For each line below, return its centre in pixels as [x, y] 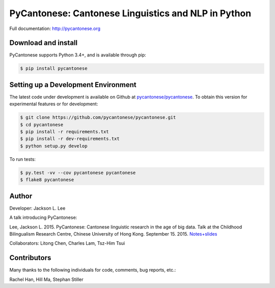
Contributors [30, 258]
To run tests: [22, 159]
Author [21, 196]
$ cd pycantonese [42, 124]
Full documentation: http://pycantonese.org [55, 28]
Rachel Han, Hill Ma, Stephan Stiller [46, 279]
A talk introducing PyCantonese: [43, 218]
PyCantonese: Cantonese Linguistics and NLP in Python [130, 13]
